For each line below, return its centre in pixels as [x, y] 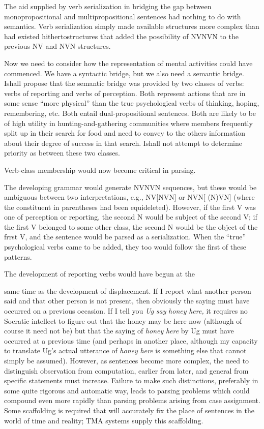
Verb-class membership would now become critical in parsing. [100, 170]
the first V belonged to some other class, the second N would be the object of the [131, 226]
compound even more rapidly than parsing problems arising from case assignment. [132, 400]
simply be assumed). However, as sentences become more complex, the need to [127, 360]
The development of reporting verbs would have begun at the [100, 274]
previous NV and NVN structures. [57, 46]
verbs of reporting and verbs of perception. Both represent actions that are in [125, 93]
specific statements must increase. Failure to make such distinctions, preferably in [131, 380]
